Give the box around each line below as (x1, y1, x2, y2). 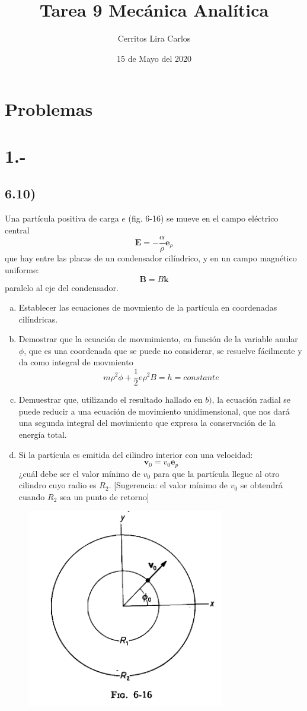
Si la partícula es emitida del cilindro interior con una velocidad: (18, 448, 253, 460)
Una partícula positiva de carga (5, 212, 119, 225)
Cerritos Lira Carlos (117, 32, 191, 45)
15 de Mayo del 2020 (117, 52, 191, 64)
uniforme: (5, 263, 40, 276)
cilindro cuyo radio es (18, 479, 97, 491)
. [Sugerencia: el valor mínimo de (108, 479, 228, 491)
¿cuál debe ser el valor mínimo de (18, 467, 140, 479)
